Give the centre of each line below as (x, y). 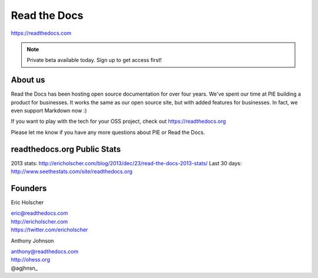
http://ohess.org (30, 260)
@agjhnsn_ (24, 268)
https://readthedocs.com (41, 33)
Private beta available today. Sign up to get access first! (94, 60)
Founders (29, 188)
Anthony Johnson (32, 241)
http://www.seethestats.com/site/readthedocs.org (72, 172)
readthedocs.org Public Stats (66, 149)
